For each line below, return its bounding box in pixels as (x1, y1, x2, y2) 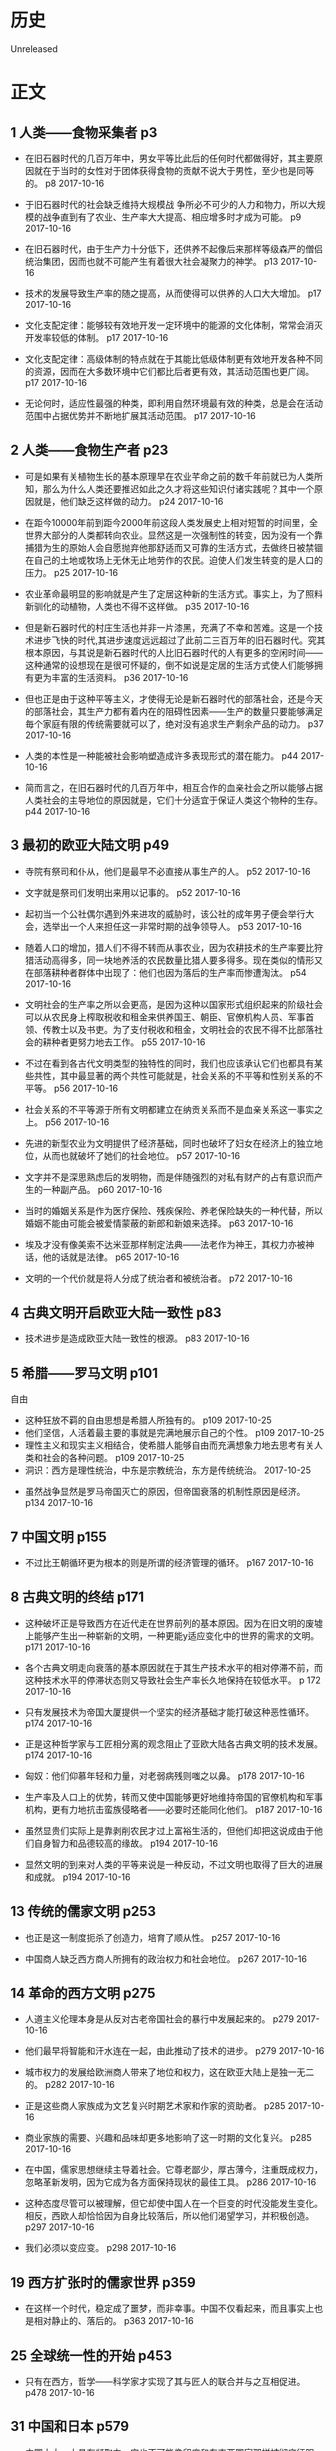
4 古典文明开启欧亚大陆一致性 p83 (10, 1304, 222, 1321)
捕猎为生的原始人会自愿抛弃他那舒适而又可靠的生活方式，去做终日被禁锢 (24, 541, 323, 553)
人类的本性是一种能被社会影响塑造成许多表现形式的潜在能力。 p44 (24, 749, 299, 761)
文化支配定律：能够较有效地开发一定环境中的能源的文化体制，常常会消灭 (24, 319, 323, 331)
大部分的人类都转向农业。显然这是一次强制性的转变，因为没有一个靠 (42, 529, 323, 541)
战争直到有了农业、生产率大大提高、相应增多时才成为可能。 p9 (42, 211, 302, 223)
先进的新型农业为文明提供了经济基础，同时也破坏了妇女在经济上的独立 (24, 1137, 315, 1149)
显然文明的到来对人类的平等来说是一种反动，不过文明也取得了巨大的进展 (24, 1858, 323, 1870)
